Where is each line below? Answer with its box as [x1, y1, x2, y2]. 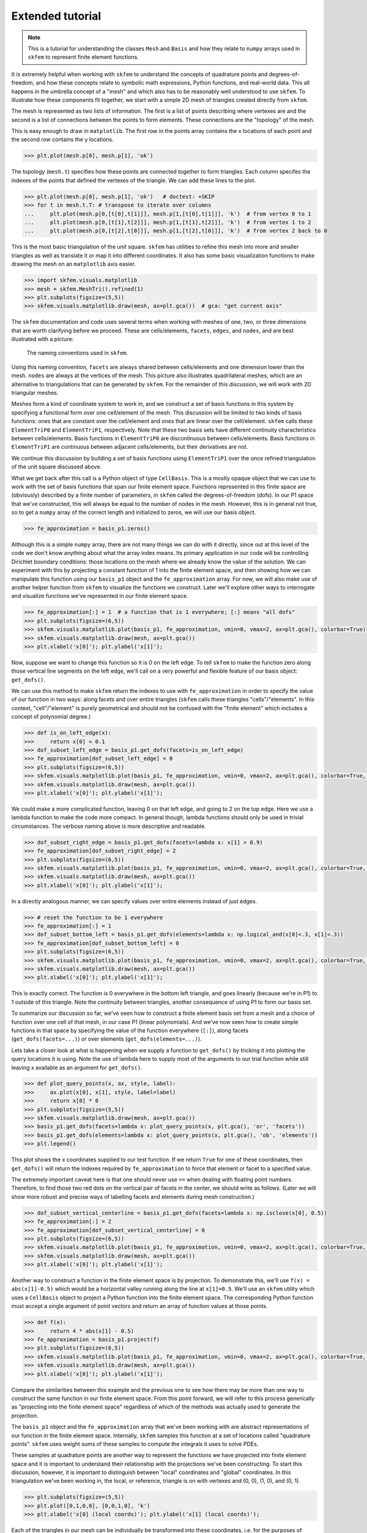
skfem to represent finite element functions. [28, 53, 139, 61]
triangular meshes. [11, 389, 59, 396]
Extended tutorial [11, 9, 102, 23]
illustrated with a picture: [11, 335, 74, 343]
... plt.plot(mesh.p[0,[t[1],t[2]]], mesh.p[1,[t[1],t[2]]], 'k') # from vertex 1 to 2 [24, 218, 311, 226]
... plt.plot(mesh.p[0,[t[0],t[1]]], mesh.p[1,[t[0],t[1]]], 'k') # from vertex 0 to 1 [24, 210, 311, 217]
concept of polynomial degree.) [11, 713, 91, 721]
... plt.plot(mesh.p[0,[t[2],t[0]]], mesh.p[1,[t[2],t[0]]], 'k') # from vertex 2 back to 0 [24, 227, 327, 234]
